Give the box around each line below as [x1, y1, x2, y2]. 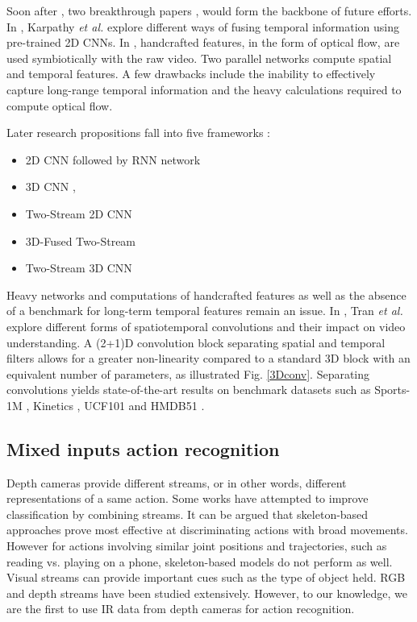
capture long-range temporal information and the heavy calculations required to [6, 81, 402, 97]
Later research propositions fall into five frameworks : [6, 124, 271, 141]
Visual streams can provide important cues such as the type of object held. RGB [6, 569, 406, 586]
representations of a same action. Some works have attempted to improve [6, 490, 369, 507]
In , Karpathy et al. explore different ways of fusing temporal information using [6, 18, 400, 35]
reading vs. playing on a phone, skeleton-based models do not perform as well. [6, 553, 393, 570]
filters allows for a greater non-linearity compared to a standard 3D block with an [6, 350, 411, 367]
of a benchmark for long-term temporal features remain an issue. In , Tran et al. [6, 302, 403, 319]
